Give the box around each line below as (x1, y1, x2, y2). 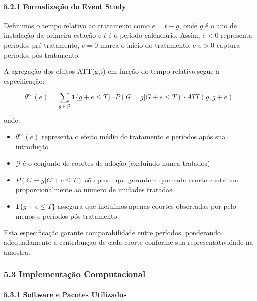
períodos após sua (171, 131, 226, 142)
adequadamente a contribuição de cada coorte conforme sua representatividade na (4, 237, 253, 247)
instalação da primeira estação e (4, 30, 102, 40)
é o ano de (205, 20, 237, 30)
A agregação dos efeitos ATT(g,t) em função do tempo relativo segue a (4, 66, 220, 76)
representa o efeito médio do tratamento (42, 131, 164, 142)
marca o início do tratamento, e (100, 39, 196, 50)
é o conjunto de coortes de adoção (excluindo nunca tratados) (23, 158, 210, 168)
